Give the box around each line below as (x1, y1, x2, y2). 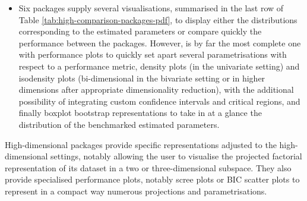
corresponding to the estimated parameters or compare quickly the (18, 25, 262, 37)
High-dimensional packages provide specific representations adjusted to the (5, 138, 277, 150)
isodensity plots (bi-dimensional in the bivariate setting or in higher (18, 71, 265, 84)
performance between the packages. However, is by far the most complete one (18, 36, 301, 49)
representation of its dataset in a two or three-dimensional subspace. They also (5, 161, 292, 174)
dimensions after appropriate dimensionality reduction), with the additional (18, 83, 294, 96)
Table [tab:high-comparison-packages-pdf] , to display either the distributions (18, 13, 297, 26)
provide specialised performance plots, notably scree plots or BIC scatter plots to (5, 173, 300, 186)
